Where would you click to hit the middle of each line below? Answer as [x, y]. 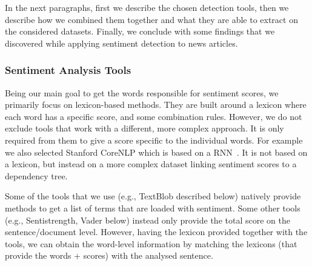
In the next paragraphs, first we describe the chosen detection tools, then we [147, 7]
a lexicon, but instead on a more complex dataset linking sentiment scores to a [151, 164]
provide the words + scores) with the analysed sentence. [109, 255]
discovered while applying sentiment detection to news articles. [121, 43]
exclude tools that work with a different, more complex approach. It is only [144, 128]
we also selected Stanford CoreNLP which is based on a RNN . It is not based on [156, 152]
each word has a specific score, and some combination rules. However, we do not [154, 116]
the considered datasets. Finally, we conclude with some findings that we [140, 31]
